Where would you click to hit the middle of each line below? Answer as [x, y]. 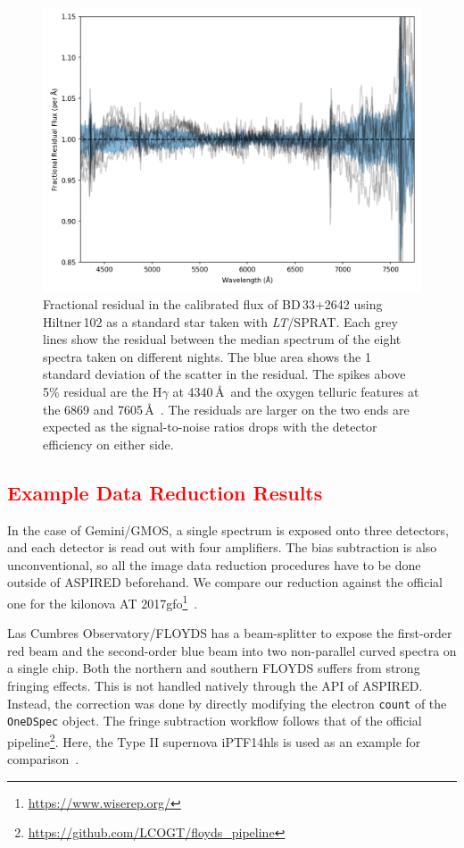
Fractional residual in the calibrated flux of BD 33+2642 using [213, 304]
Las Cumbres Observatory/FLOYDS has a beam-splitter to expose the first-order [230, 633]
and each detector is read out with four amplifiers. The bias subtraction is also [222, 547]
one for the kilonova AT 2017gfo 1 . [103, 601]
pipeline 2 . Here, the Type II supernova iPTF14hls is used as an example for [214, 740]
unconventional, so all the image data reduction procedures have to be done [214, 564]
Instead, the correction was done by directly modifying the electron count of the [227, 703]
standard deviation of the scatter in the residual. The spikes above [224, 374]
